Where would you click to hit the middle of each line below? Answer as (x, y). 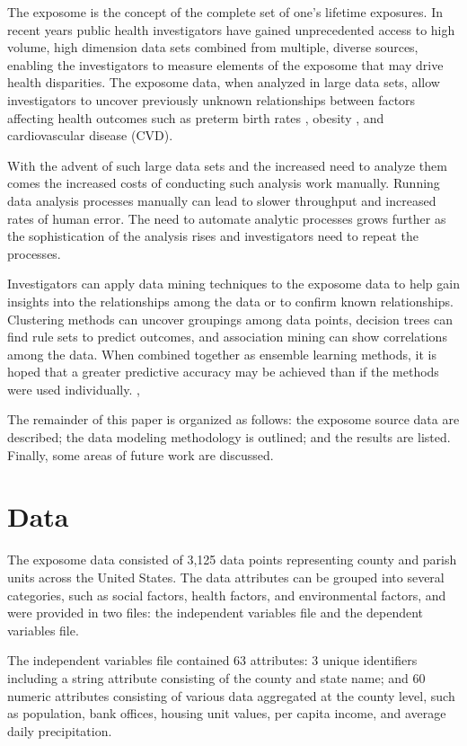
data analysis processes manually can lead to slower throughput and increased (222, 200)
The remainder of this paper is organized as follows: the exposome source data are (233, 419)
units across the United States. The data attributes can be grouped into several (226, 577)
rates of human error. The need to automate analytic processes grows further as (227, 218)
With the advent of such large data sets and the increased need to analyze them (227, 165)
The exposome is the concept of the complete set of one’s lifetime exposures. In (225, 12)
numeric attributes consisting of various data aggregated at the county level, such (231, 695)
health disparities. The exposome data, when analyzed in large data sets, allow (224, 82)
